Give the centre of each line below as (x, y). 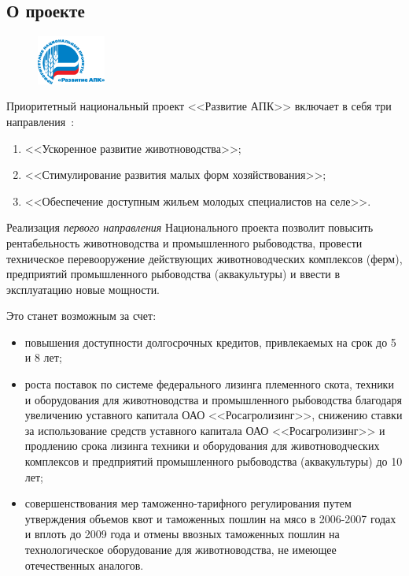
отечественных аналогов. (84, 565)
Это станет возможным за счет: (81, 316)
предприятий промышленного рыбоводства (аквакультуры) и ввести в (173, 274)
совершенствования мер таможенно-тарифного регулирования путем (188, 503)
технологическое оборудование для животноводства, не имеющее (181, 550)
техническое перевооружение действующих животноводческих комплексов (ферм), (204, 258)
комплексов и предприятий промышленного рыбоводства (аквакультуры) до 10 (214, 461)
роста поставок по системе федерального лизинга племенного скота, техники (209, 384)
